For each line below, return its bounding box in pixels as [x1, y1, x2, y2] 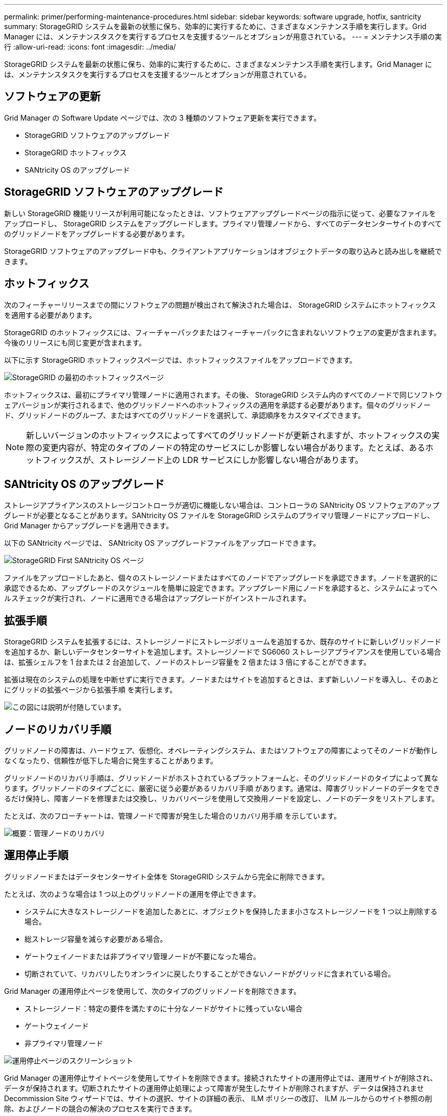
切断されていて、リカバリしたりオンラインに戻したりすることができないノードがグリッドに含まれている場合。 [24, 969, 395, 978]
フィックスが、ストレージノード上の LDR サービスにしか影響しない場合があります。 [42, 454, 363, 465]
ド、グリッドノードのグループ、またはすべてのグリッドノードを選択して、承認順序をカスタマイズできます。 [4, 410, 365, 420]
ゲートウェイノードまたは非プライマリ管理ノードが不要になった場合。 [24, 951, 260, 961]
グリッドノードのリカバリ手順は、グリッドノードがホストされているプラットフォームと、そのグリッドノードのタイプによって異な [4, 774, 438, 783]
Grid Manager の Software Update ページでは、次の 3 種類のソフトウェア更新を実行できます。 [4, 113, 321, 122]
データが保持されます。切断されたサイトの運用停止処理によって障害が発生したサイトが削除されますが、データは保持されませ [4, 1083, 424, 1092]
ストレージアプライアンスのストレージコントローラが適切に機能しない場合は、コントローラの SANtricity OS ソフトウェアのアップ [4, 501, 439, 510]
